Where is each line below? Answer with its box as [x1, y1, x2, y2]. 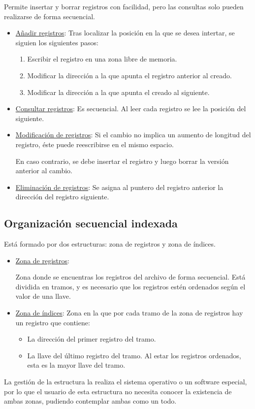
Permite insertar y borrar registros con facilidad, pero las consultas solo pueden [4, 1, 244, 11]
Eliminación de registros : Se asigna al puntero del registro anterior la [15, 182, 223, 192]
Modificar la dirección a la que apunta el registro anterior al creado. [27, 70, 232, 80]
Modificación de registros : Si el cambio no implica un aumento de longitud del [15, 129, 251, 140]
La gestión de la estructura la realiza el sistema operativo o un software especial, [4, 377, 247, 387]
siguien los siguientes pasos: [15, 37, 98, 47]
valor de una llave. [15, 291, 71, 301]
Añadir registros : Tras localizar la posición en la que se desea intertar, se [15, 28, 235, 38]
